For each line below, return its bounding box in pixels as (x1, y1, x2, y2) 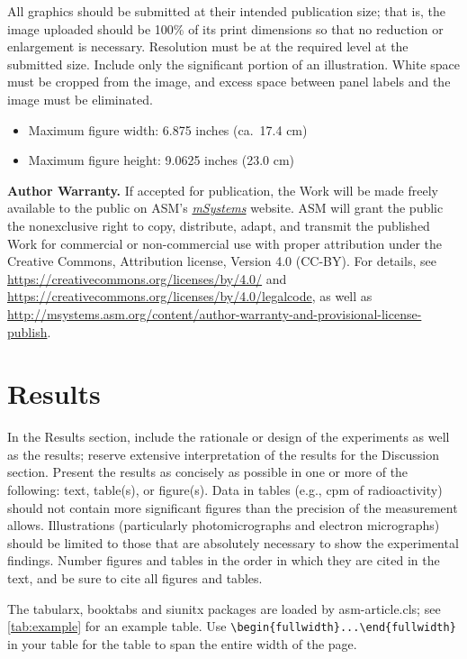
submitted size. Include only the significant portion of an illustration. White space (7, 54, 460, 73)
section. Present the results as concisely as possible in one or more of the (7, 462, 409, 481)
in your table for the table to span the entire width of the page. (7, 634, 357, 653)
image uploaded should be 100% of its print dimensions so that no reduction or (7, 19, 444, 38)
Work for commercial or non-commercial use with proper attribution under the (7, 233, 443, 252)
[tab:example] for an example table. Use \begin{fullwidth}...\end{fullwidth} (7, 617, 456, 636)
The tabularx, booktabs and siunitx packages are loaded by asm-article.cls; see (7, 599, 441, 618)
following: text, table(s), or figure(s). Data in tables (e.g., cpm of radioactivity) (7, 481, 443, 499)
